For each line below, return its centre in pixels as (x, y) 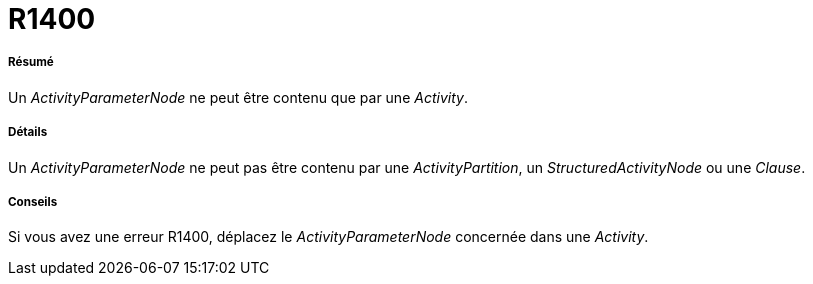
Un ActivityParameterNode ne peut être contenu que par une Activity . (238, 97)
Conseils (33, 201)
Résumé (31, 62)
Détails (28, 132)
